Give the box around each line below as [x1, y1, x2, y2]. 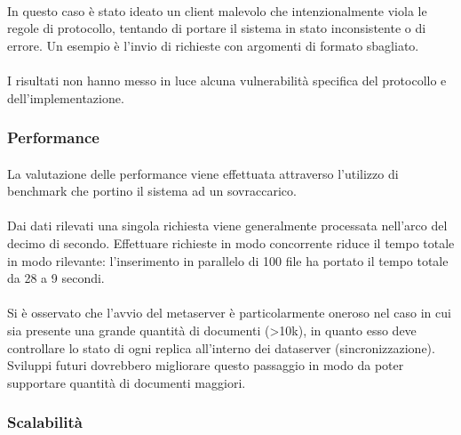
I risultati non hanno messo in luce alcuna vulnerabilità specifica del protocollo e [7, 70, 447, 89]
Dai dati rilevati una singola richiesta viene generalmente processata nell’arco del [7, 216, 448, 235]
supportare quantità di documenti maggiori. [7, 373, 246, 391]
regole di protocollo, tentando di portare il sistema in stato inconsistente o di [7, 19, 426, 37]
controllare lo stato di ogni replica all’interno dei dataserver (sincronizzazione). [7, 338, 435, 357]
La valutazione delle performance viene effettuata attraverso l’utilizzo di [7, 164, 399, 182]
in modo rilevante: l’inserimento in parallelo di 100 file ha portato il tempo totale [7, 251, 449, 270]
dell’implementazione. [7, 88, 124, 107]
